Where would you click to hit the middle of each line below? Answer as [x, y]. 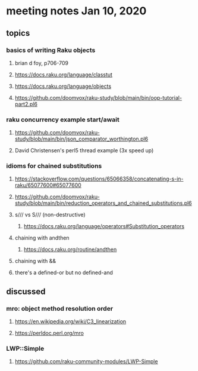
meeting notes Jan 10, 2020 [76, 11]
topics [18, 33]
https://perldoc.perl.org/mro [49, 333]
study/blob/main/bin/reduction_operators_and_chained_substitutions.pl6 [103, 203]
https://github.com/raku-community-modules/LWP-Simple [86, 361]
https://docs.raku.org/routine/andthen [70, 250]
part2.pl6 [26, 104]
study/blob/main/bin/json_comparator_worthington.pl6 [81, 139]
